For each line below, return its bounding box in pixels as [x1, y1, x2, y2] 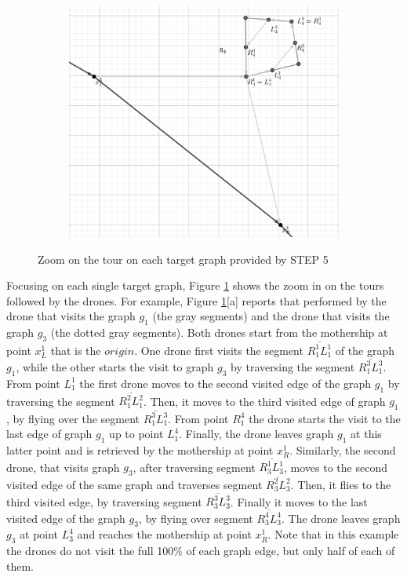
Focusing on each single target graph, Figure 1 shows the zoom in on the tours [6, 277, 384, 294]
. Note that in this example [267, 526, 399, 542]
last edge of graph [6, 425, 93, 442]
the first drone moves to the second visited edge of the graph [79, 374, 372, 391]
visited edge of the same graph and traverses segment [6, 476, 263, 492]
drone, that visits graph [6, 458, 120, 475]
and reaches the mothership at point [77, 526, 252, 542]
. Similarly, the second [289, 442, 396, 458]
